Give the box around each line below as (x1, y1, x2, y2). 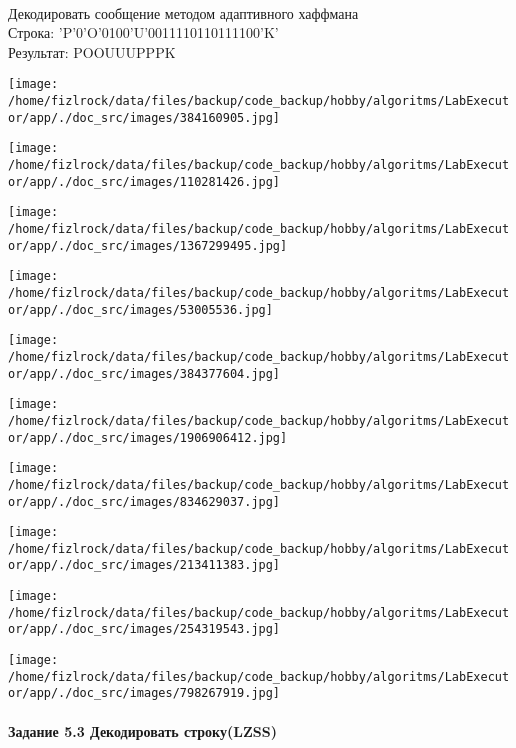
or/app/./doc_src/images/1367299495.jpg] (8, 238, 288, 253)
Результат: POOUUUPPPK (8, 41, 176, 62)
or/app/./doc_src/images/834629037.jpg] (8, 494, 281, 509)
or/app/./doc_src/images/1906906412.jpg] (8, 430, 288, 445)
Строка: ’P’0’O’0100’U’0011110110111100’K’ (8, 22, 279, 43)
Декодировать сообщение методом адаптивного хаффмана (8, 2, 359, 23)
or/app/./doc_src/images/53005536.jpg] (8, 302, 273, 317)
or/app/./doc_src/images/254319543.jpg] (8, 622, 281, 637)
